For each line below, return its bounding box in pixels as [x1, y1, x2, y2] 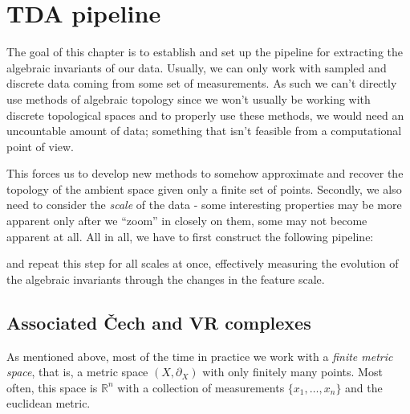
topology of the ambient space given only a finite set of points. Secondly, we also [6, 180, 402, 197]
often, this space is [6, 379, 98, 396]
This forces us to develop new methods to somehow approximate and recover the [6, 165, 404, 182]
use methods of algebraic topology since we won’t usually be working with [6, 90, 371, 107]
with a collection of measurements [117, 379, 285, 396]
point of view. [6, 137, 75, 154]
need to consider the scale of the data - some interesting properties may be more [6, 196, 402, 213]
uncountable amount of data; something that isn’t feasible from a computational [6, 122, 402, 139]
